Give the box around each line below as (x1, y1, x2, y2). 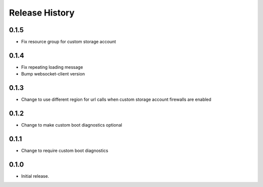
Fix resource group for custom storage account (21, 39, 116, 45)
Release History (9, 7, 75, 18)
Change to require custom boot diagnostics (21, 148, 109, 153)
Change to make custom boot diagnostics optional (21, 122, 122, 128)
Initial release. (21, 173, 49, 179)
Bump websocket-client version (21, 71, 85, 77)
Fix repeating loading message (21, 64, 83, 70)
